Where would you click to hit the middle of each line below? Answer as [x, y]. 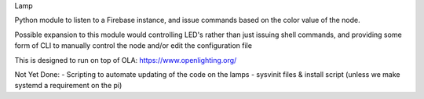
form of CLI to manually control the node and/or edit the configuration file [133, 46]
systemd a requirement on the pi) [68, 86]
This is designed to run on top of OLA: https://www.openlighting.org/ [126, 60]
